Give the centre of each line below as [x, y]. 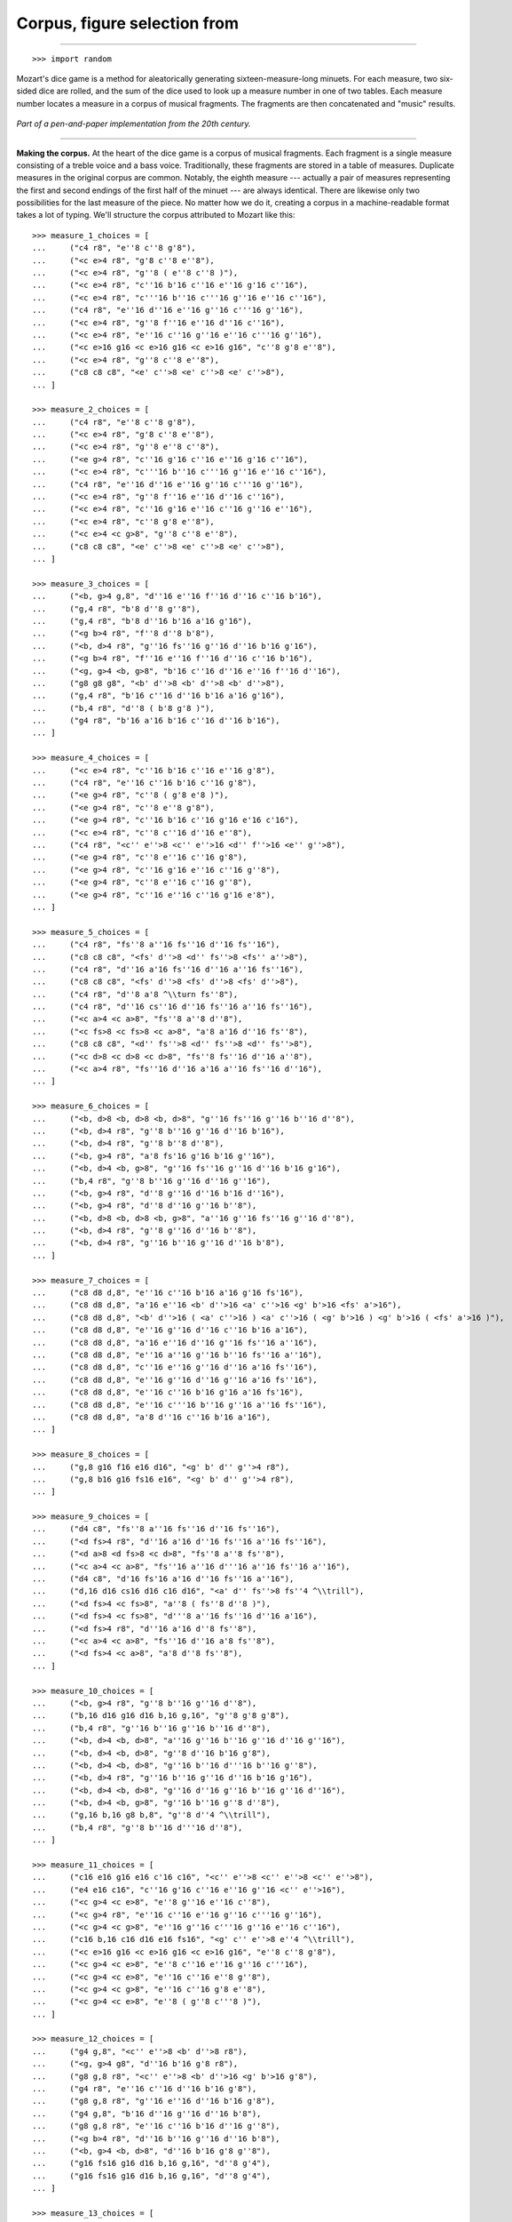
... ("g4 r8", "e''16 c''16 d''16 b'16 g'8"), [145, 2089]
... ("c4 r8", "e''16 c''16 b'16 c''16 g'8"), [145, 783]
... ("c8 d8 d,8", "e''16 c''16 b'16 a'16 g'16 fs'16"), [168, 1293]
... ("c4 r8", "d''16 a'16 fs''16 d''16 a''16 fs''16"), [168, 969]
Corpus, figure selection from [128, 23]
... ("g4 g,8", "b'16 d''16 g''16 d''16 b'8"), [147, 2114]
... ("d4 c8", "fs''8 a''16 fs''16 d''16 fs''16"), [156, 1529]
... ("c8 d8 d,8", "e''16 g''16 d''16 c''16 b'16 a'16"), [170, 1330]
